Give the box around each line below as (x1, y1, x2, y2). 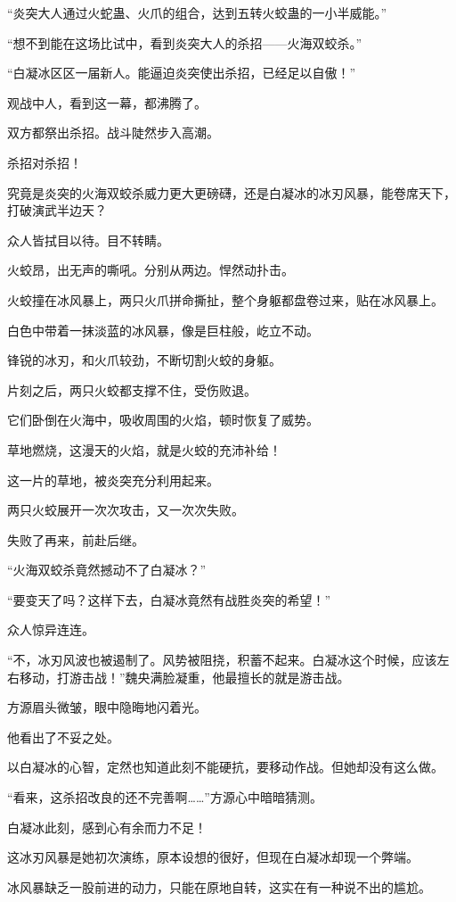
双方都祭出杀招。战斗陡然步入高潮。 (7, 123, 219, 142)
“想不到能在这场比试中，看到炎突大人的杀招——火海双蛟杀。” (7, 33, 362, 52)
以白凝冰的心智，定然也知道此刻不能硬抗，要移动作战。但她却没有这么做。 (7, 757, 444, 776)
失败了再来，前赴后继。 (7, 530, 144, 549)
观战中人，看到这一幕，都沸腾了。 (7, 93, 207, 112)
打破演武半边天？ (7, 201, 107, 219)
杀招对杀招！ (7, 153, 82, 171)
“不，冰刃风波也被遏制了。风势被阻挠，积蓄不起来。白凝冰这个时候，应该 (7, 650, 437, 669)
